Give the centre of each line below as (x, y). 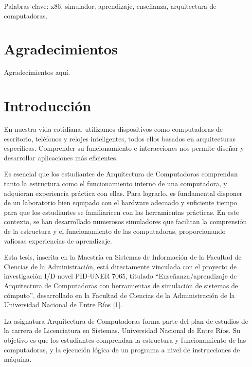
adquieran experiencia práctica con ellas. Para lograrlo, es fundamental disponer (123, 193)
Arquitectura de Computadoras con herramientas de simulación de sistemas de (121, 285)
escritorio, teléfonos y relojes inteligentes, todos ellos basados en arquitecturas (120, 138)
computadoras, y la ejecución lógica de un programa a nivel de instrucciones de (122, 349)
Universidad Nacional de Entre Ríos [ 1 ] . (63, 305)
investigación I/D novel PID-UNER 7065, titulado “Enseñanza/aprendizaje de (120, 276)
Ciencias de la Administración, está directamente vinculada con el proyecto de (120, 266)
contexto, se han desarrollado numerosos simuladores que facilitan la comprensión (126, 221)
